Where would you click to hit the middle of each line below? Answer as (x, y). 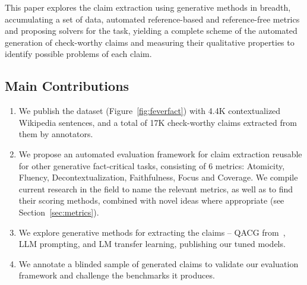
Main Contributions (67, 86)
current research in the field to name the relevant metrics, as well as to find (156, 189)
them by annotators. (56, 134)
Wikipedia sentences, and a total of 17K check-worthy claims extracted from (158, 122)
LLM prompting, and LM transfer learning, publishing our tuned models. (152, 244)
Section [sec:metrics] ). (59, 212)
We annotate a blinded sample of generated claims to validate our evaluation (159, 263)
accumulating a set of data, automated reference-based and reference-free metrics (152, 19)
